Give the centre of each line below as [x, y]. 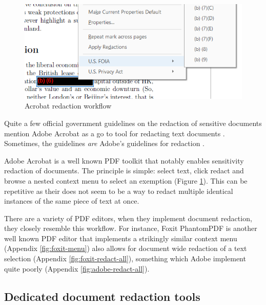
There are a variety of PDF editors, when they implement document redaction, [128, 218]
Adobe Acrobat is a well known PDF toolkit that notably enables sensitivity [124, 160]
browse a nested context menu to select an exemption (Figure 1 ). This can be [126, 180]
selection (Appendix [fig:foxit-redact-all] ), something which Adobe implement [125, 258]
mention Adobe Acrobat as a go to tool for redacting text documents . [115, 133]
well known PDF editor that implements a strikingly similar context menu [121, 238]
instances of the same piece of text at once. [72, 201]
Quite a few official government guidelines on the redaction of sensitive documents [133, 123]
